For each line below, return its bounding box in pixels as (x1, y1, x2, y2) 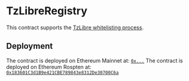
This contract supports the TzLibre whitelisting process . (6, 24, 144, 31)
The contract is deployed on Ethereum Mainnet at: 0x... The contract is (6, 57, 184, 64)
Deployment (6, 41, 53, 51)
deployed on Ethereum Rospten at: (6, 63, 92, 70)
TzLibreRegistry (6, 4, 88, 18)
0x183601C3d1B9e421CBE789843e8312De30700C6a (6, 70, 119, 76)
